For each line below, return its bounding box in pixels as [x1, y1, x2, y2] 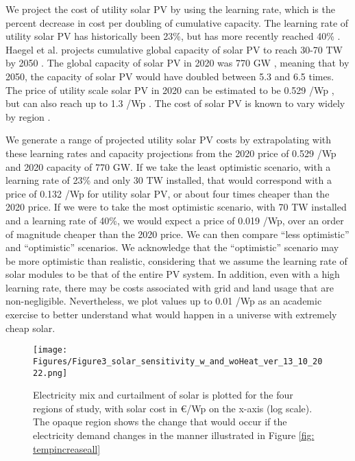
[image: [33, 345, 68, 355]
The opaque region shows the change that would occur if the [33, 414, 287, 429]
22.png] [33, 368, 68, 378]
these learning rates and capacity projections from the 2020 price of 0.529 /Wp [5, 145, 336, 160]
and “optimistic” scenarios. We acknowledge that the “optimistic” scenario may [5, 240, 339, 255]
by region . [5, 109, 51, 123]
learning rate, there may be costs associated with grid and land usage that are [5, 280, 334, 294]
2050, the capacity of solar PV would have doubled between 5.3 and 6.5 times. [5, 69, 334, 83]
